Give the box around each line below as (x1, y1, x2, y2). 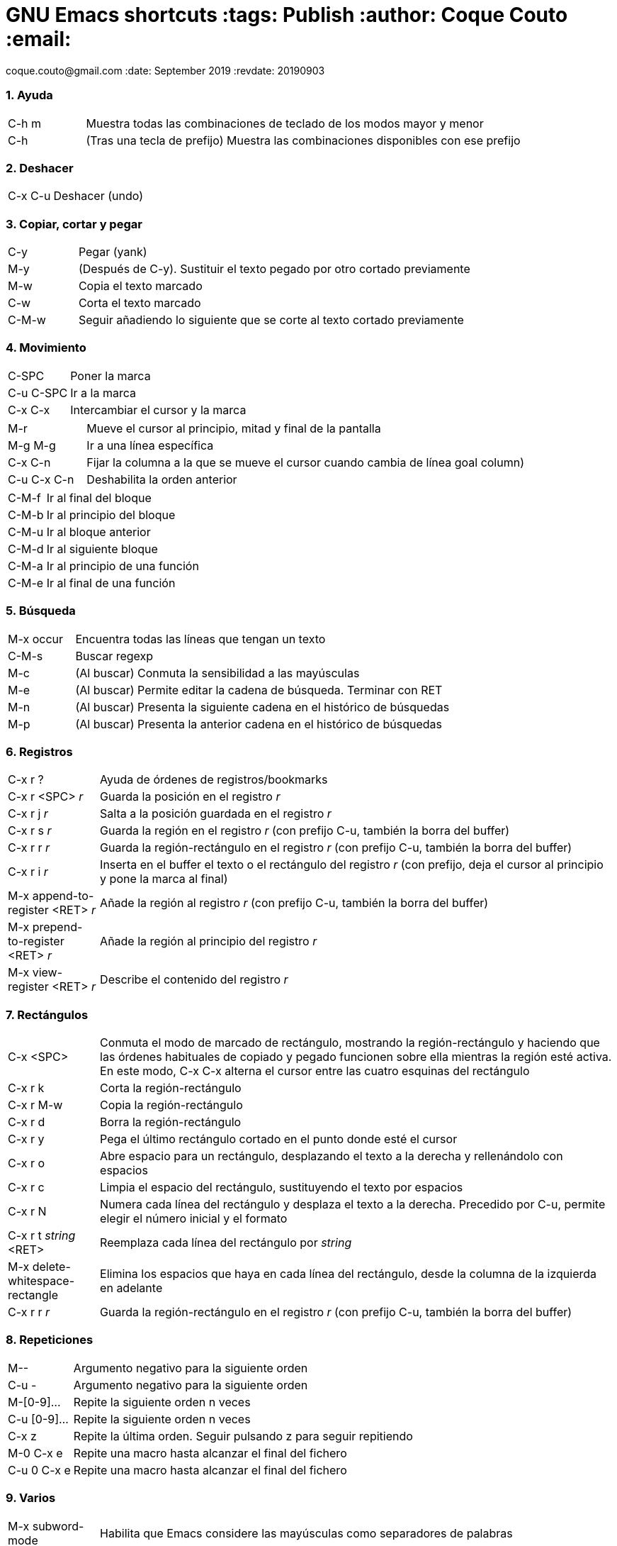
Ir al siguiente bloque (46, 541, 158, 556)
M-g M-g (8, 438, 56, 452)
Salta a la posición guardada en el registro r (100, 806, 332, 821)
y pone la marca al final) (100, 872, 228, 886)
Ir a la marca (70, 385, 136, 400)
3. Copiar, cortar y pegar (6, 216, 142, 231)
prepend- (32, 920, 83, 935)
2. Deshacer (6, 160, 74, 175)
